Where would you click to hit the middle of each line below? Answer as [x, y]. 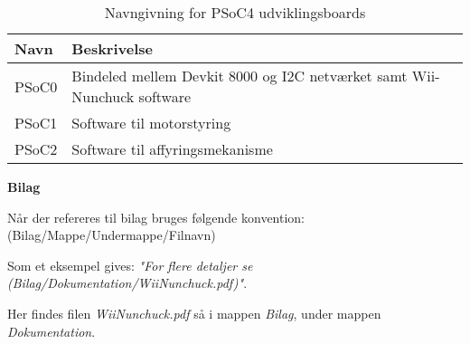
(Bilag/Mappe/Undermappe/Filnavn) [112, 235]
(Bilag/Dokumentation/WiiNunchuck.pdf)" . [127, 283]
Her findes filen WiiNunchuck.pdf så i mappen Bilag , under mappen [194, 313]
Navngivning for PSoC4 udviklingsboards [235, 12]
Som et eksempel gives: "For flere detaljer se [130, 265]
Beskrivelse [112, 48]
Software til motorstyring [151, 123]
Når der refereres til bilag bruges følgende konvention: [156, 217]
